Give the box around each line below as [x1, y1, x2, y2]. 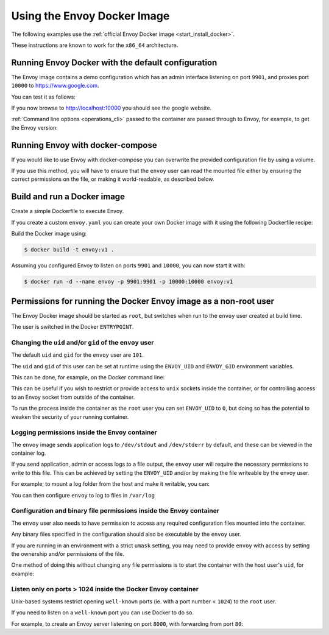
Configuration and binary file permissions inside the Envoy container [11, 507, 219, 515]
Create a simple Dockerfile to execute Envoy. [11, 208, 124, 215]
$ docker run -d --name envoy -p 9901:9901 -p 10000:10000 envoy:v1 [24, 278, 233, 286]
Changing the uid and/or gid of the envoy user [11, 338, 154, 346]
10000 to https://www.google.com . [11, 82, 100, 89]
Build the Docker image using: [11, 230, 87, 237]
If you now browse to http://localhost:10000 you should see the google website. [11, 104, 212, 112]
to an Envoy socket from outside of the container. [11, 393, 135, 401]
